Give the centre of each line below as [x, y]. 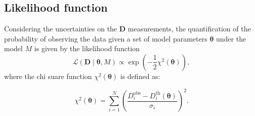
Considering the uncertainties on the [61, 29]
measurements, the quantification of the [189, 29]
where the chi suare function [48, 76]
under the [231, 38]
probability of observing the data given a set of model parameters [106, 38]
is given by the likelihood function [87, 48]
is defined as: [140, 76]
